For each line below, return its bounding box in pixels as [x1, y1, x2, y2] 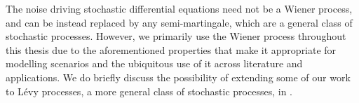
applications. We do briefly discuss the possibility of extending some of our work [6, 69, 351, 84]
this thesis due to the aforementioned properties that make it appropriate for [6, 42, 337, 57]
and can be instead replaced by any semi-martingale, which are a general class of [6, 15, 353, 29]
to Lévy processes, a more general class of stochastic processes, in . [6, 83, 292, 98]
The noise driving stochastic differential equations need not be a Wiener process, [6, 1, 353, 15]
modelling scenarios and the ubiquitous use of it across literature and [6, 56, 303, 71]
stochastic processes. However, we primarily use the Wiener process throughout [6, 29, 346, 43]
